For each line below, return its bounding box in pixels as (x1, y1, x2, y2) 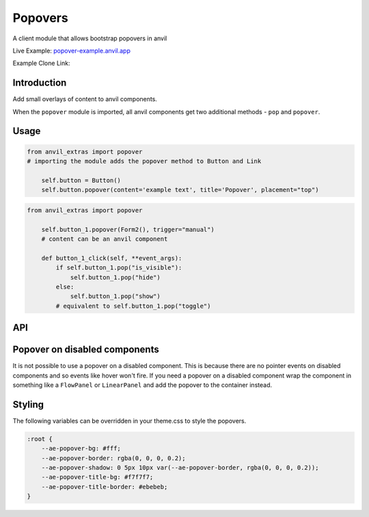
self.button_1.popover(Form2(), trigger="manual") (41, 226, 215, 233)
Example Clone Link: (12, 59, 70, 68)
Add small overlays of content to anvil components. (12, 95, 157, 103)
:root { (27, 435, 53, 442)
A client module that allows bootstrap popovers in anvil (12, 34, 167, 42)
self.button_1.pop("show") (70, 293, 161, 300)
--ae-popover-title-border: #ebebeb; (41, 483, 168, 490)
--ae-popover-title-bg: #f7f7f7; (41, 473, 154, 481)
